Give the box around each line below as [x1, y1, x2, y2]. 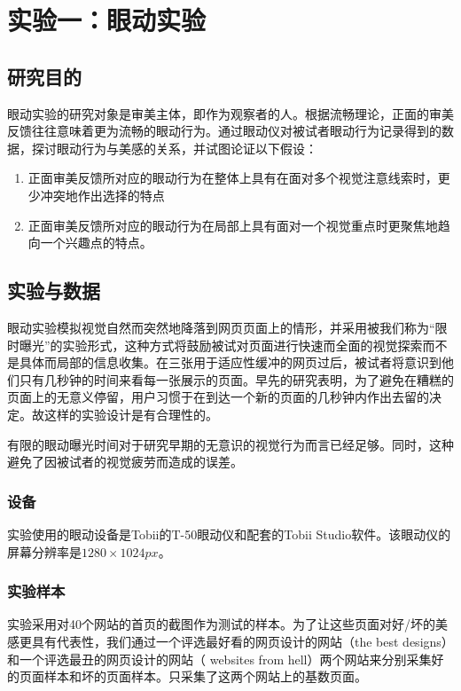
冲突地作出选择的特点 [40, 185, 165, 204]
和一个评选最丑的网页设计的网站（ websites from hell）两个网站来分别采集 [7, 649, 432, 668]
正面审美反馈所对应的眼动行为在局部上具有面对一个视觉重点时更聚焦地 [27, 216, 438, 234]
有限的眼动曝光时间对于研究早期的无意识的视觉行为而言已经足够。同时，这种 [7, 435, 454, 453]
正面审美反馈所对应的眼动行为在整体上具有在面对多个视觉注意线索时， [27, 169, 438, 187]
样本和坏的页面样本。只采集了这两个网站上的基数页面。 [43, 667, 367, 686]
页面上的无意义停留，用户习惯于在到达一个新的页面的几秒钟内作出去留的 [7, 388, 429, 406]
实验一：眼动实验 [7, 2, 207, 38]
